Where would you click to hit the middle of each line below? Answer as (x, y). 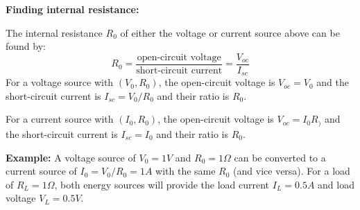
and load (336, 184)
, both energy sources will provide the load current (162, 184)
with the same (186, 171)
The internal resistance (54, 32)
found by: (26, 46)
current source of (41, 171)
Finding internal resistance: (72, 9)
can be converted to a (280, 157)
